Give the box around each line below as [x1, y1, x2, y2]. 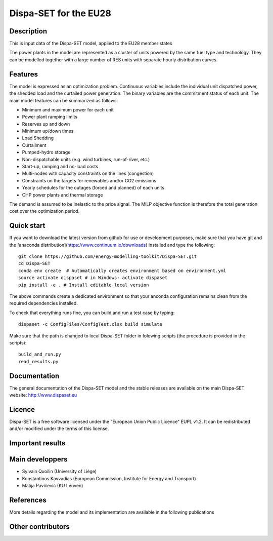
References [9, 495, 47, 504]
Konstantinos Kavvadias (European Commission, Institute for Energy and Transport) [22, 475, 197, 481]
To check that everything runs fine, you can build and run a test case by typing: [9, 310, 175, 316]
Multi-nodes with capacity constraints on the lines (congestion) [22, 170, 154, 177]
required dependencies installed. [9, 300, 78, 306]
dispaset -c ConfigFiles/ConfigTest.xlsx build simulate [18, 322, 163, 327]
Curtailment [22, 142, 47, 148]
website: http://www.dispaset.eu [9, 392, 77, 398]
